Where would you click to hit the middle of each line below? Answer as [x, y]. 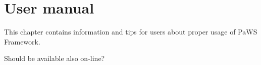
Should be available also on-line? [55, 58]
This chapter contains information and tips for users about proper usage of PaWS [131, 32]
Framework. [22, 41]
